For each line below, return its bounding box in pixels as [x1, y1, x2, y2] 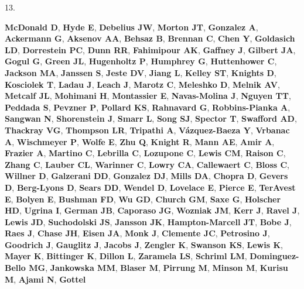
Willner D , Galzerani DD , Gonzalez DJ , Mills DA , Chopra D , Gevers [5, 170, 288, 182]
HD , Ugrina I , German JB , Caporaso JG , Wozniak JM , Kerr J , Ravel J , [5, 204, 300, 216]
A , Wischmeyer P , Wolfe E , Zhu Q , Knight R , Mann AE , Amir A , [5, 135, 275, 147]
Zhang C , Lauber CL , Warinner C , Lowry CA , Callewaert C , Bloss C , [5, 158, 290, 170]
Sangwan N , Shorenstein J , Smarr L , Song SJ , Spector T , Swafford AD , [5, 112, 297, 125]
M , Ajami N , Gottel [5, 273, 86, 285]
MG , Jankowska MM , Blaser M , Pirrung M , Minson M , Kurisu [29, 262, 288, 274]
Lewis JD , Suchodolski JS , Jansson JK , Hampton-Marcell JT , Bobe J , [5, 215, 292, 228]
